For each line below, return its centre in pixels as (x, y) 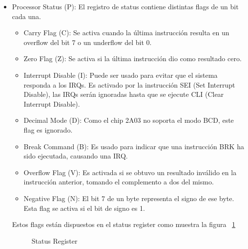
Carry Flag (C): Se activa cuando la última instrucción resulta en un (126, 33)
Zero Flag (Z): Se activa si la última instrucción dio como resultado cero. (133, 58)
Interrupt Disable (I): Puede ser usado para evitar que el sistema (121, 75)
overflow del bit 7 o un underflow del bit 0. (88, 42)
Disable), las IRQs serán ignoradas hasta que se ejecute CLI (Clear (124, 94)
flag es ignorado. (48, 129)
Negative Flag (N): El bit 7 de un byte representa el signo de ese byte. (129, 198)
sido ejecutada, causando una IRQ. (76, 156)
